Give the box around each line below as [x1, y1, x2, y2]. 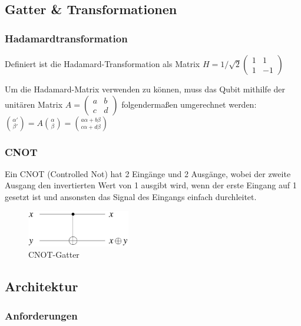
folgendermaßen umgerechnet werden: [121, 98, 257, 110]
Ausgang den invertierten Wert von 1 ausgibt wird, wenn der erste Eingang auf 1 [5, 179, 297, 191]
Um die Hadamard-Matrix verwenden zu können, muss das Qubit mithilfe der [5, 83, 286, 95]
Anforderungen [5, 308, 78, 322]
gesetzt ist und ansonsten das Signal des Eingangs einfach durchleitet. [5, 191, 257, 202]
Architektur [5, 277, 78, 295]
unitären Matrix [5, 98, 63, 110]
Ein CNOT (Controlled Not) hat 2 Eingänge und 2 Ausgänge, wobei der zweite [5, 167, 291, 179]
